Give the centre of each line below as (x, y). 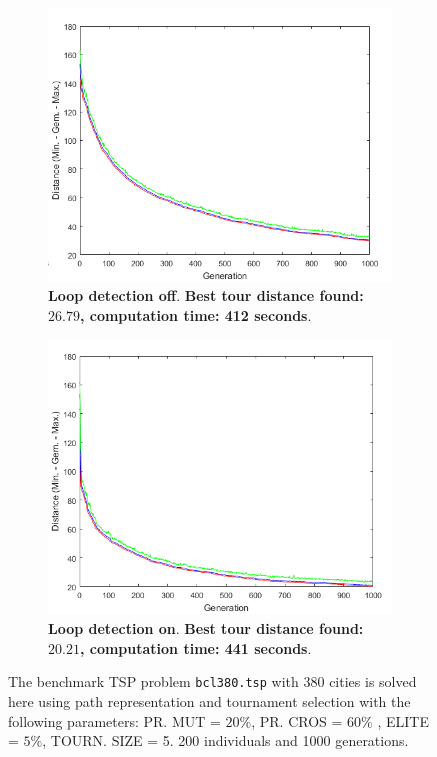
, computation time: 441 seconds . (195, 647)
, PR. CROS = (297, 720)
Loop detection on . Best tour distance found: (206, 628)
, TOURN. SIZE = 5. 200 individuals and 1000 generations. (225, 740)
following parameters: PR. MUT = (114, 720)
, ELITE (403, 720)
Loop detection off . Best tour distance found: (206, 295)
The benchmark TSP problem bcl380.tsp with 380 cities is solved (212, 681)
